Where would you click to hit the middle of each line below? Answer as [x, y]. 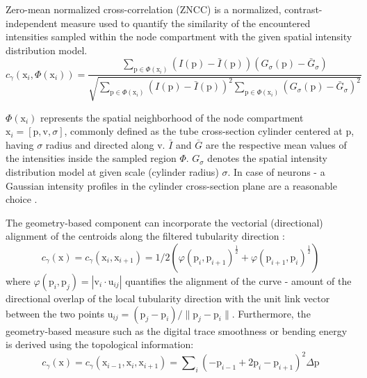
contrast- [303, 9]
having [20, 144]
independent [32, 23]
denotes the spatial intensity [267, 158]
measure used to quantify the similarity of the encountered [186, 23]
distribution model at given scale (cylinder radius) [112, 172]
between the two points [55, 313]
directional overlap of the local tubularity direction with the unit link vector [168, 298]
